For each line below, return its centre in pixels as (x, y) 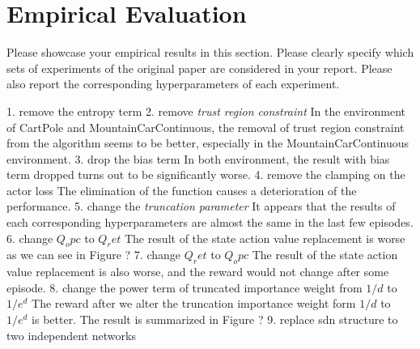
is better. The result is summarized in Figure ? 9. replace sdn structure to (215, 319)
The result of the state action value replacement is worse (265, 238)
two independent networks (71, 335)
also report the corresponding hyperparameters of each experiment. (173, 84)
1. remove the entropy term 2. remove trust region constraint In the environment (206, 111)
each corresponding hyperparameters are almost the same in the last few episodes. (210, 222)
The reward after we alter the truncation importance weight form (194, 303)
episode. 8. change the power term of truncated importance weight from (185, 287)
